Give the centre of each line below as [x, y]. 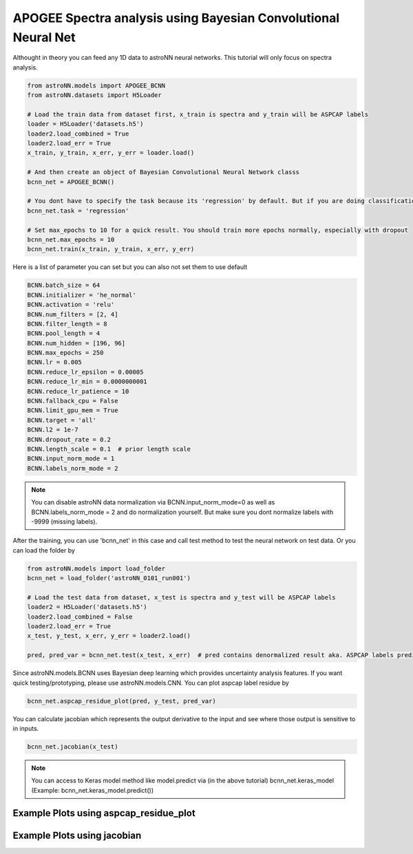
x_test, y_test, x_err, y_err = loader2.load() [109, 636]
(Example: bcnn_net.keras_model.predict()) [93, 790]
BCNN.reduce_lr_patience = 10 [78, 391]
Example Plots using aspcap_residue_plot [104, 813]
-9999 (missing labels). [64, 521]
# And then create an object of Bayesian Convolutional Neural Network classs [163, 172]
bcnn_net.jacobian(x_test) [73, 746]
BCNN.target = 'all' [62, 420]
